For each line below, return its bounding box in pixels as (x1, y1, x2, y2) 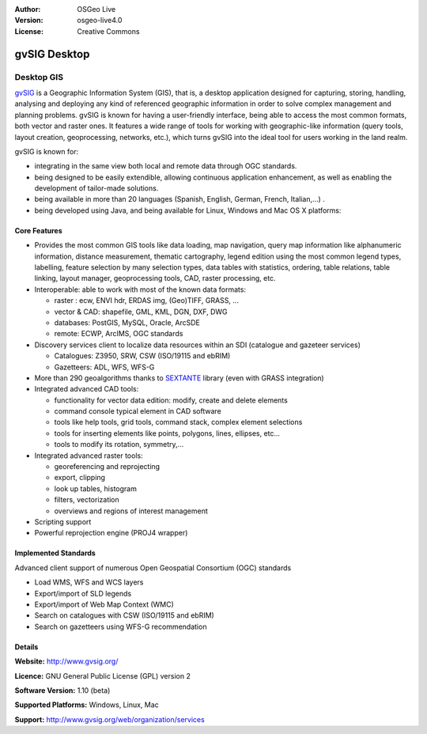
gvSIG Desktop (14, 47, 90, 61)
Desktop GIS (14, 71, 63, 82)
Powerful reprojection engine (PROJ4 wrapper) (34, 528, 188, 538)
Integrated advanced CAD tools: (34, 384, 139, 394)
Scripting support (34, 517, 92, 526)
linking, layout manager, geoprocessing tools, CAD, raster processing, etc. (34, 274, 276, 283)
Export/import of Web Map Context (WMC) (34, 600, 174, 609)
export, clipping (54, 473, 106, 482)
